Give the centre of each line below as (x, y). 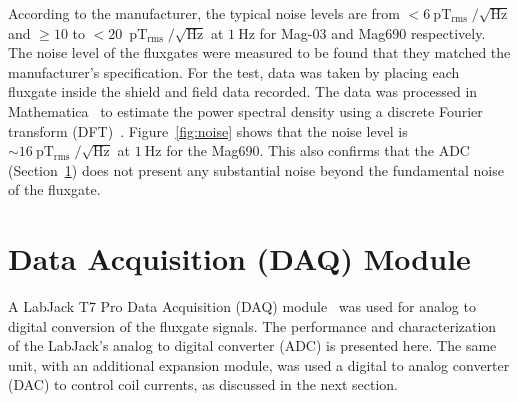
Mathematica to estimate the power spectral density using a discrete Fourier (245, 110)
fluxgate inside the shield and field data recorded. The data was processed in (243, 91)
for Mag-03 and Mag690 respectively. (372, 32)
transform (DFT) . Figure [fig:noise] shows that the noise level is (208, 130)
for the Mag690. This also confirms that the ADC (318, 150)
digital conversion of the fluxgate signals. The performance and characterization (252, 325)
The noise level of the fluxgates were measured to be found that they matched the (259, 52)
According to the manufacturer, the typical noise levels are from (204, 13)
